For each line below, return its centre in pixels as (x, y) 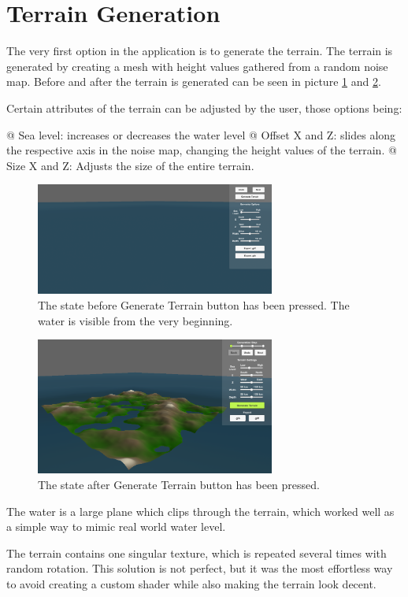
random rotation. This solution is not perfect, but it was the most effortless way (200, 568)
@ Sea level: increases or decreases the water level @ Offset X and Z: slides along (201, 134)
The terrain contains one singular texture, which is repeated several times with (197, 553)
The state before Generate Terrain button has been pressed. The (194, 304)
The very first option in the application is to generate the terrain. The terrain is (200, 51)
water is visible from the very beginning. (135, 320)
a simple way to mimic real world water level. (116, 527)
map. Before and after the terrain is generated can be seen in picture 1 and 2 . (194, 82)
